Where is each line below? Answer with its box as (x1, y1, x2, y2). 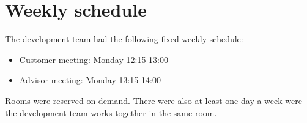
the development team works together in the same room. (5, 106, 217, 119)
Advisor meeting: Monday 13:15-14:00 (19, 73, 161, 86)
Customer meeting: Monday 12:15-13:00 (19, 53, 168, 65)
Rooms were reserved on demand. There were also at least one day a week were (5, 94, 302, 106)
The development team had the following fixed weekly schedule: (5, 32, 243, 45)
